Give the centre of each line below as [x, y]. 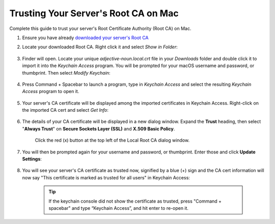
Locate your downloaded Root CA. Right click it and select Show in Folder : [100, 47]
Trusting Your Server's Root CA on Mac [94, 13]
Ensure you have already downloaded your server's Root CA [85, 38]
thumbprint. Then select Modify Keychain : [66, 73]
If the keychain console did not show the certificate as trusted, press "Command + [135, 201]
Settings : [32, 159]
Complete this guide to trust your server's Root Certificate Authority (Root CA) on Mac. [100, 28]
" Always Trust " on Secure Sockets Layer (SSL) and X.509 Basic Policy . [99, 129]
